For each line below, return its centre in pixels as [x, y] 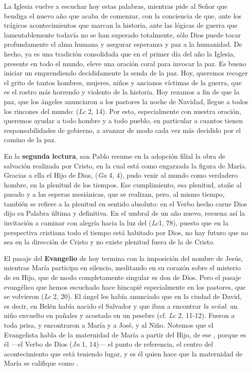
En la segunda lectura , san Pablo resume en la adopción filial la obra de [115, 156]
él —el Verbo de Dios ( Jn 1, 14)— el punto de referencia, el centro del [108, 344]
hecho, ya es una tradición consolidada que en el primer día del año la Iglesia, [120, 53]
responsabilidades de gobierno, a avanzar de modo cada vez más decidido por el [122, 130]
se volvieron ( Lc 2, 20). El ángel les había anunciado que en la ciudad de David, [123, 296]
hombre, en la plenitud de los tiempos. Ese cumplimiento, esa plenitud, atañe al [123, 184]
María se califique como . [41, 363]
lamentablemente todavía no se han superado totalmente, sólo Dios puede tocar [123, 34]
